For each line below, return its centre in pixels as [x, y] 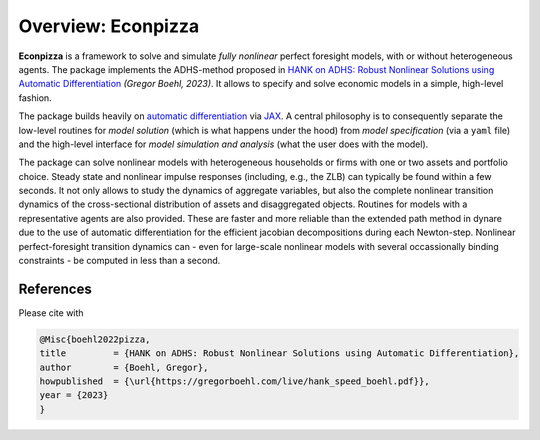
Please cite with [51, 312]
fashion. [35, 97]
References [55, 288]
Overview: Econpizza [109, 26]
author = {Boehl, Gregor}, [124, 367]
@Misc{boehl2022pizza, [95, 339]
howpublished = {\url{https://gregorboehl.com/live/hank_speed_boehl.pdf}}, [234, 381]
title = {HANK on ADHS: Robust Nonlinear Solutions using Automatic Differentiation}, [279, 353]
